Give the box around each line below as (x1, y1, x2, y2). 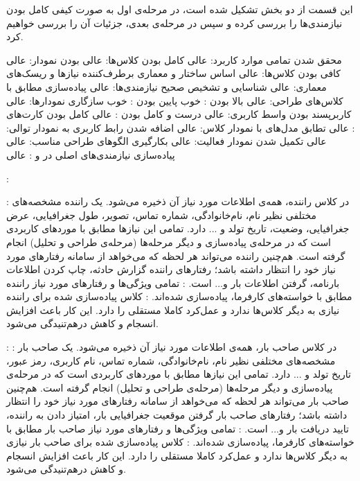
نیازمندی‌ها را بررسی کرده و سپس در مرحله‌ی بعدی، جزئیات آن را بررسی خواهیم (6, 15, 343, 30)
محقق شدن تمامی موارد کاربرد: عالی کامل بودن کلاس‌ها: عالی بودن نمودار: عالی (6, 52, 342, 67)
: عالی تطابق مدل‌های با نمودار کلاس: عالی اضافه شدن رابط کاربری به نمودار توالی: (6, 120, 355, 134)
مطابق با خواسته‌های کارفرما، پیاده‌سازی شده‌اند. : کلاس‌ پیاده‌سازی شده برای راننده (6, 289, 352, 304)
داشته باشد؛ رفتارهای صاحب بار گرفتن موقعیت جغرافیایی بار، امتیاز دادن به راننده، (6, 408, 348, 422)
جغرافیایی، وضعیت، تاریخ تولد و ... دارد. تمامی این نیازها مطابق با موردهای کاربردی (6, 221, 350, 236)
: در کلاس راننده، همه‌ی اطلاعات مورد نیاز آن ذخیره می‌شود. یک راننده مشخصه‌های (6, 194, 350, 209)
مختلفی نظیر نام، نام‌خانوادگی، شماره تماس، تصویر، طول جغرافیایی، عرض (6, 207, 316, 222)
